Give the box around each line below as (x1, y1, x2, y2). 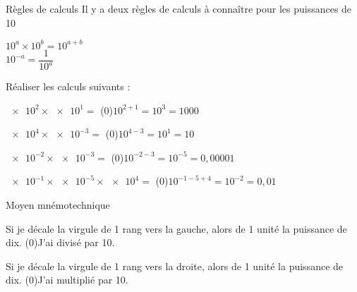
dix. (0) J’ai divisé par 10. (6, 235, 115, 250)
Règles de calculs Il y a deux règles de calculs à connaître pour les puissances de (6, 1, 352, 16)
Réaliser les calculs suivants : (6, 79, 131, 94)
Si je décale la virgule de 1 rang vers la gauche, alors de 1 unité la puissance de (6, 221, 347, 236)
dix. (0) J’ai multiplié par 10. (6, 272, 128, 287)
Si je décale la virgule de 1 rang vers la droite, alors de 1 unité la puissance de (6, 258, 344, 273)
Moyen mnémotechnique (6, 197, 110, 212)
